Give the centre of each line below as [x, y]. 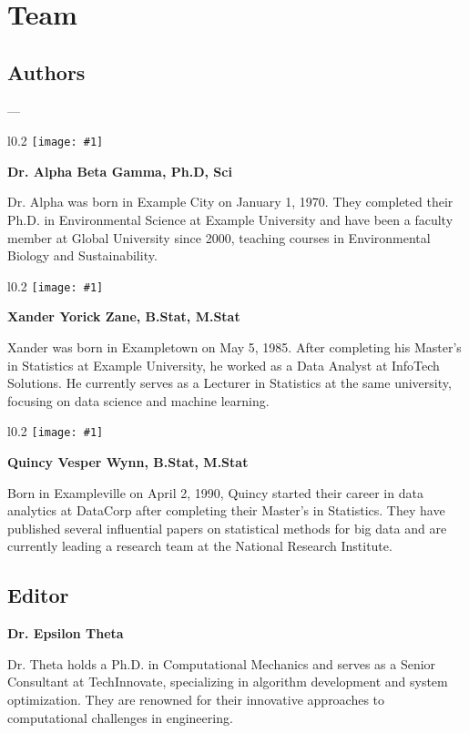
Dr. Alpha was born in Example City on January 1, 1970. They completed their [230, 202]
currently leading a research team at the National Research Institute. [200, 546]
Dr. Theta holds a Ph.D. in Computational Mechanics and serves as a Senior [222, 663]
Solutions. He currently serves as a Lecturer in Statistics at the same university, [229, 383]
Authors [46, 71]
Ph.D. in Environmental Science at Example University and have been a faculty [230, 220]
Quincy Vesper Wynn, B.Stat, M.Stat [128, 462]
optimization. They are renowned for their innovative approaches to [196, 700]
